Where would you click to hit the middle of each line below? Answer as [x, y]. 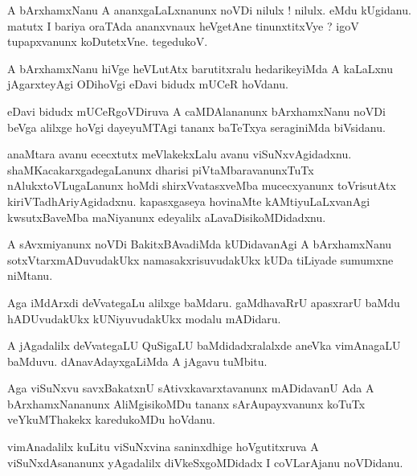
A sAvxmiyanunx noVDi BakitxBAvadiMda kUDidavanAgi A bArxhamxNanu [200, 244]
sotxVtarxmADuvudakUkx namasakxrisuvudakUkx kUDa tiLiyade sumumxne [200, 259]
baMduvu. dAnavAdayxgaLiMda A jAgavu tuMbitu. [137, 361]
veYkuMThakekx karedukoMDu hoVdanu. [111, 419]
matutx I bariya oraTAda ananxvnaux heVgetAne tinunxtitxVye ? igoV [183, 25]
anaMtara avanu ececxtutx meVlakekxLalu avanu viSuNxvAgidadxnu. [180, 154]
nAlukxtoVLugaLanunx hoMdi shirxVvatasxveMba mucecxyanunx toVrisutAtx [202, 185]
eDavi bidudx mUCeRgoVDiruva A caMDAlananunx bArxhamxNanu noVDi [196, 111]
